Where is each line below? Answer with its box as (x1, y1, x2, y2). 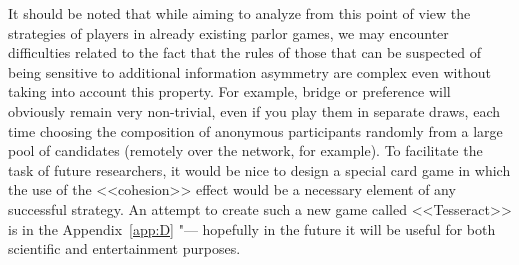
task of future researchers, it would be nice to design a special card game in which (8, 159, 511, 180)
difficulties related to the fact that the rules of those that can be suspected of (8, 42, 481, 63)
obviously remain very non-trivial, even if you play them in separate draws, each (8, 100, 500, 121)
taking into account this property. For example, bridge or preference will (8, 81, 451, 102)
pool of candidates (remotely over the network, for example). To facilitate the (8, 140, 483, 161)
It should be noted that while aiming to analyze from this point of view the (8, 3, 471, 23)
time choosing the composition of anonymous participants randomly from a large (8, 120, 503, 141)
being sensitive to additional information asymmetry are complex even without (8, 61, 491, 82)
